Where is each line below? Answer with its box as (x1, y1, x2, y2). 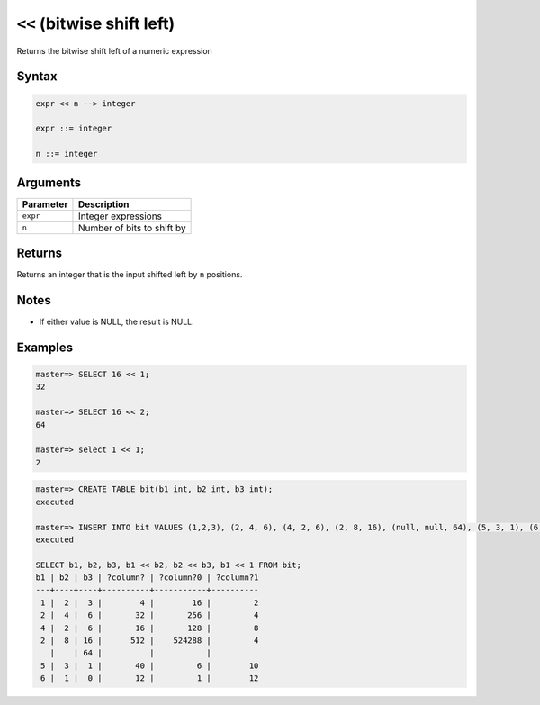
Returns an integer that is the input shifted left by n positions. (16, 269, 243, 280)
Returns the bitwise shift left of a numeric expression (16, 45, 213, 56)
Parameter (22, 198, 68, 211)
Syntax (16, 68, 58, 85)
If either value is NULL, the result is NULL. (39, 316, 195, 328)
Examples (16, 339, 74, 355)
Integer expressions (77, 210, 162, 222)
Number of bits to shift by (77, 221, 186, 234)
